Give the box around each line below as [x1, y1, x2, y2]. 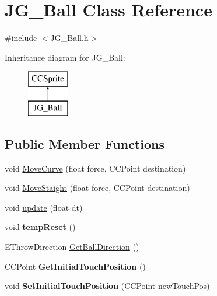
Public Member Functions [5, 134, 164, 152]
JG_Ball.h [50, 32, 89, 44]
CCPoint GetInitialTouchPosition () [5, 260, 146, 272]
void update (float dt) [5, 201, 83, 213]
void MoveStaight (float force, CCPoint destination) [5, 182, 190, 194]
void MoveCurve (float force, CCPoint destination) [5, 162, 186, 174]
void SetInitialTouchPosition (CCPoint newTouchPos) [5, 280, 210, 292]
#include [5, 32, 37, 44]
